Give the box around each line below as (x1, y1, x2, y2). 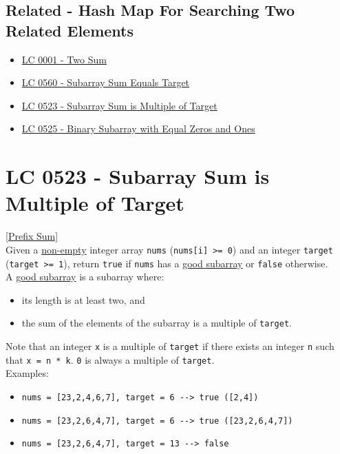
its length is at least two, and (21, 292, 145, 307)
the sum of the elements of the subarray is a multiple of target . (21, 316, 292, 330)
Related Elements (6, 19, 134, 41)
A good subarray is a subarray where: (6, 269, 164, 284)
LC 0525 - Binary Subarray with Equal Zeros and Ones (21, 121, 255, 136)
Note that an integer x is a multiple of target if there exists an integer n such (6, 339, 334, 353)
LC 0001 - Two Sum (21, 52, 107, 66)
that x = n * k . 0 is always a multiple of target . (6, 352, 215, 367)
